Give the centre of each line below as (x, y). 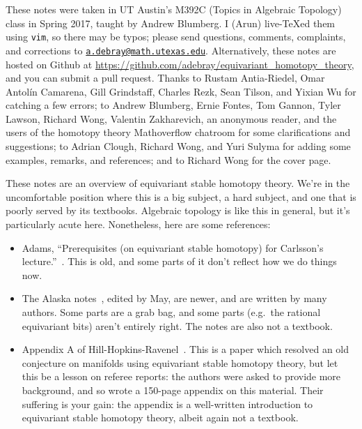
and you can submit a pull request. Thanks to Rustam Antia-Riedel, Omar (165, 78)
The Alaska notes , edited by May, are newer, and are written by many (174, 298)
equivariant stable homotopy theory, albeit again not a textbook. (160, 417)
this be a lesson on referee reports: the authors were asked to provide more (181, 376)
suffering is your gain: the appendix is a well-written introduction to (167, 404)
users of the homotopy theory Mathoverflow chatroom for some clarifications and (178, 132)
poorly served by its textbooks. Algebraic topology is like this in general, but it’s (178, 210)
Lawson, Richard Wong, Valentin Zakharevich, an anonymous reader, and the (171, 118)
